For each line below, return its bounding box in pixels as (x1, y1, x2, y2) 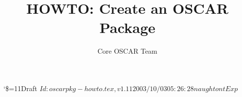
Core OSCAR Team (97, 46, 157, 56)
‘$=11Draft (3, 83, 37, 93)
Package (99, 17, 155, 37)
